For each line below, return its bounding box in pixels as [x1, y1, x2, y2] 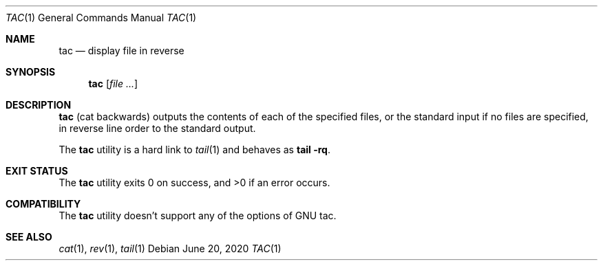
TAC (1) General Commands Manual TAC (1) [6, 12, 197, 23]
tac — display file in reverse [59, 45, 184, 56]
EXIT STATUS [6, 165, 68, 177]
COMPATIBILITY [6, 198, 81, 210]
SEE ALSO [6, 231, 52, 243]
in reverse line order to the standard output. [59, 122, 256, 134]
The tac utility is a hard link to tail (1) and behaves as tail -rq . [59, 144, 330, 155]
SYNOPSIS [6, 66, 56, 78]
